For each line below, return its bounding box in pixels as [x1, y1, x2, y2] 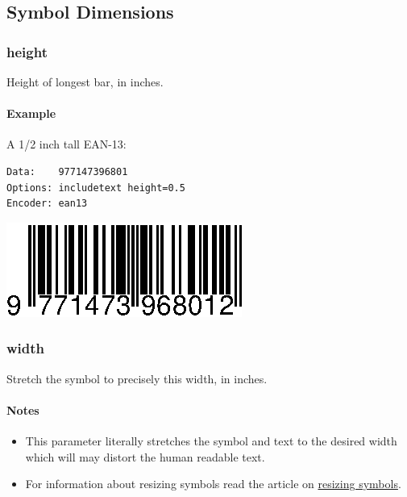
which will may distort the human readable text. [25, 448, 265, 465]
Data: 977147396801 [6, 165, 128, 177]
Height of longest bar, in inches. [6, 73, 164, 90]
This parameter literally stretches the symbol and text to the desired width [25, 432, 397, 449]
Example [6, 105, 56, 122]
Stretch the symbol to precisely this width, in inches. [6, 370, 268, 386]
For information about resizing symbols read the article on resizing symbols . [25, 475, 401, 492]
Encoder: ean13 [6, 198, 88, 210]
